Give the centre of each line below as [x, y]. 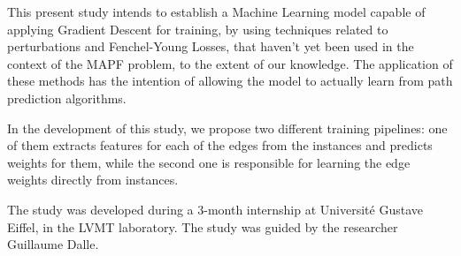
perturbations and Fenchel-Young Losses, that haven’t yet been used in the [211, 46]
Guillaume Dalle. [53, 244]
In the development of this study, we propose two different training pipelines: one [227, 128]
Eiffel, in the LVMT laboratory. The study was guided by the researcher [203, 226]
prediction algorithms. [67, 98]
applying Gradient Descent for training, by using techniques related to [198, 29]
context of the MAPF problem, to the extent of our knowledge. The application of [230, 63]
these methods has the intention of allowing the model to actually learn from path [230, 81]
